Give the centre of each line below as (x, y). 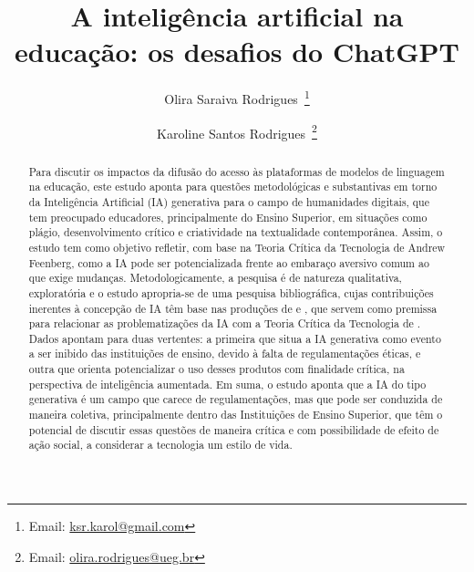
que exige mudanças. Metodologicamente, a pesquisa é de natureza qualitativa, (215, 278)
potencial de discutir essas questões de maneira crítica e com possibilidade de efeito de (234, 429)
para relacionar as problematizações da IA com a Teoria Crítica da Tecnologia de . (225, 323)
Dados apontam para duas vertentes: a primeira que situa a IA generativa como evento (235, 338)
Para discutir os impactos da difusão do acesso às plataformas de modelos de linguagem (237, 171)
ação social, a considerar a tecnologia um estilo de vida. (160, 445)
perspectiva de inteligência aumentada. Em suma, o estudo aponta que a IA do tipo (227, 384)
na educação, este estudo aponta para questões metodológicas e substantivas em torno (233, 187)
